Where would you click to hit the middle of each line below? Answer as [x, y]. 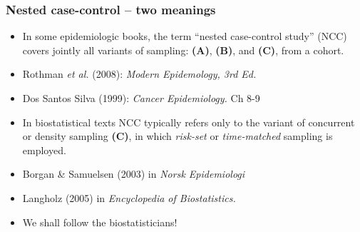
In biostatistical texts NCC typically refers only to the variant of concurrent [189, 122]
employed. [44, 150]
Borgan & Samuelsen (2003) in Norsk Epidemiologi [134, 174]
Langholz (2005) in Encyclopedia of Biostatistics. [129, 197]
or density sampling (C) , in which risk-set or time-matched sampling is [178, 136]
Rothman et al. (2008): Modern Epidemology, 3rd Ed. [139, 74]
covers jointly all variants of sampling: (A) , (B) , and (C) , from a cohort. [183, 50]
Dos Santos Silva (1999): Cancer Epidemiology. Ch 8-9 [141, 98]
